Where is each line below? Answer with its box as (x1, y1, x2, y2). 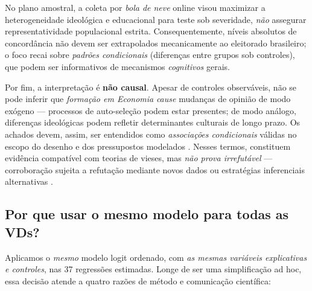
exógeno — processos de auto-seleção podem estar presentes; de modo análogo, (5, 104, 296, 117)
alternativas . (5, 175, 53, 188)
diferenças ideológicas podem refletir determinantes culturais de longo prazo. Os (5, 116, 301, 129)
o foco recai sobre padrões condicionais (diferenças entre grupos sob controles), (5, 48, 295, 61)
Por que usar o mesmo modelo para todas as (5, 205, 289, 223)
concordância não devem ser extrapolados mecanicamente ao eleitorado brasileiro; (5, 36, 307, 49)
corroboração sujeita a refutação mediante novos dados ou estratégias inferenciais (5, 163, 305, 176)
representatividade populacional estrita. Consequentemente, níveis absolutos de (5, 25, 297, 37)
